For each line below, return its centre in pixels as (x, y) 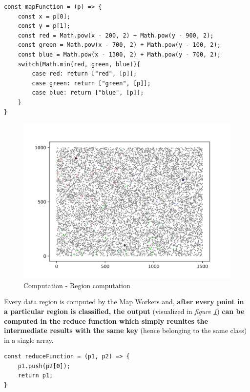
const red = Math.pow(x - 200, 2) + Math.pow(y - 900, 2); (116, 35)
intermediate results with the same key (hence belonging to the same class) (125, 330)
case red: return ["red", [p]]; (84, 74)
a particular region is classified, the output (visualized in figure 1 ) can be (124, 311)
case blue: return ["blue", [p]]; (88, 93)
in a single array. (29, 340)
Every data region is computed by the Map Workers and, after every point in (124, 302)
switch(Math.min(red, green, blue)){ (79, 64)
